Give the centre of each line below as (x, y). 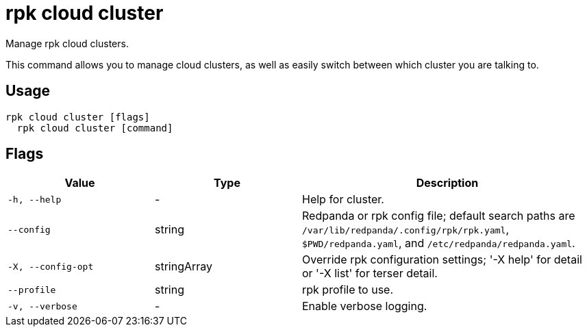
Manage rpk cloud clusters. (67, 43)
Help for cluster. (343, 200)
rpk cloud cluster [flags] (78, 117)
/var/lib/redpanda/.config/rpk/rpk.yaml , (406, 230)
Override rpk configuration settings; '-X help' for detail (442, 260)
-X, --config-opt (51, 266)
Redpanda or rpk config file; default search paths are (439, 216)
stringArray (184, 267)
